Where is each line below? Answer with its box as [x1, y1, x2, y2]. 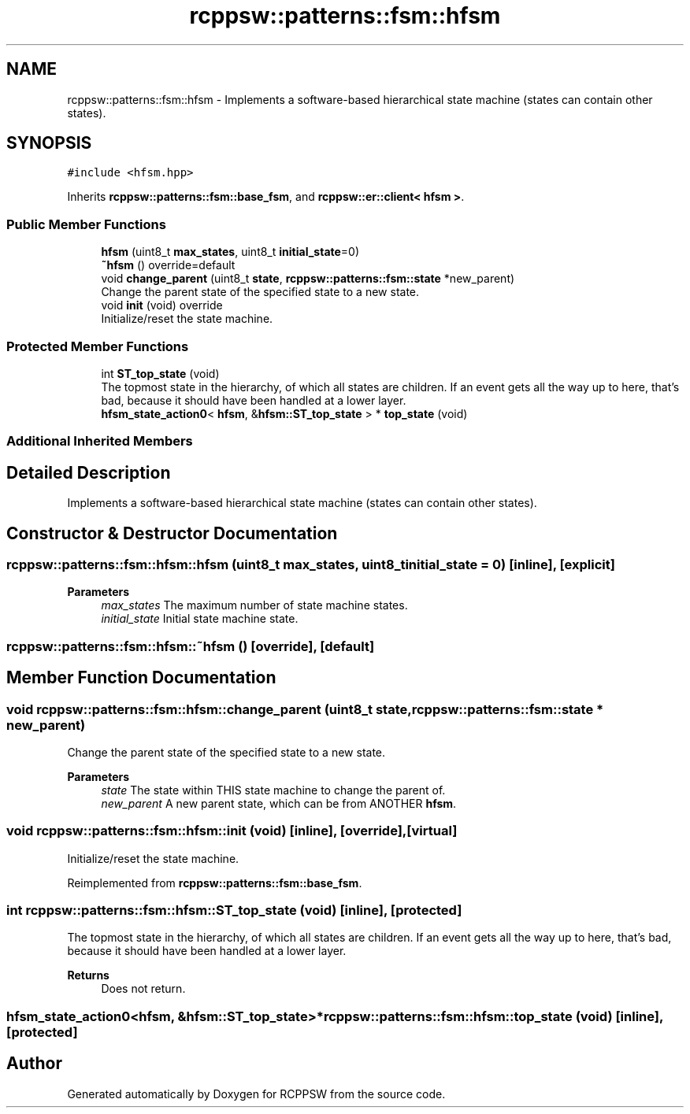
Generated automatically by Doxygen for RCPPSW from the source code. [67, 1086, 446, 1101]
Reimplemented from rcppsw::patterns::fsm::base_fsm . [67, 875, 362, 890]
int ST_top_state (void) [101, 366, 220, 380]
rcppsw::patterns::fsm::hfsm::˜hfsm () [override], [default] [6, 638, 375, 654]
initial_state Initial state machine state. [101, 612, 299, 626]
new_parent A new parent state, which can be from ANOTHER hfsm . [101, 796, 457, 810]
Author [6, 1053, 62, 1074]
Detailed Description [6, 462, 171, 483]
